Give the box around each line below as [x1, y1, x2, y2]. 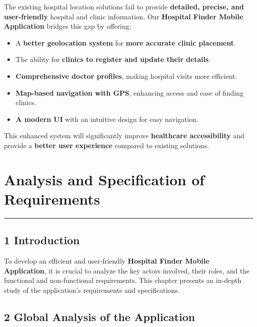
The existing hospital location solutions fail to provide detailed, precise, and [4, 1, 244, 11]
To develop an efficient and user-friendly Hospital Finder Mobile [4, 256, 210, 266]
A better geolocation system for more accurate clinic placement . [15, 37, 236, 48]
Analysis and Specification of [4, 169, 205, 189]
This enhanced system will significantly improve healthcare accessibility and [4, 130, 245, 141]
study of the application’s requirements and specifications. [4, 284, 180, 295]
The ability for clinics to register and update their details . [15, 54, 211, 64]
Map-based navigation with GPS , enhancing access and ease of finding [15, 87, 244, 98]
